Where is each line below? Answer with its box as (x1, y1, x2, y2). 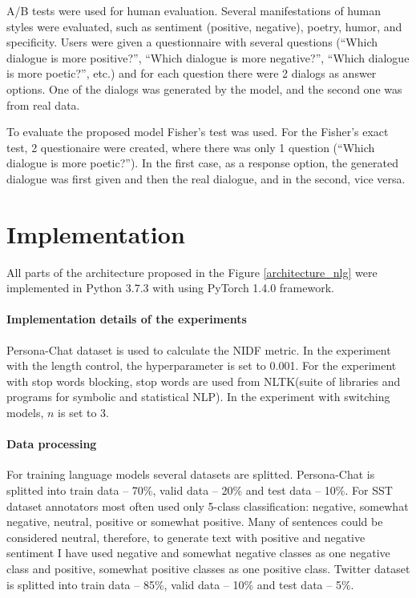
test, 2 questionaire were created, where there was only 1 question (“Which (6, 138, 375, 155)
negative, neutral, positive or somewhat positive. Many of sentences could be (6, 513, 383, 530)
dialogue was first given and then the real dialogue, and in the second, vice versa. (6, 170, 406, 187)
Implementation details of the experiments (6, 311, 247, 327)
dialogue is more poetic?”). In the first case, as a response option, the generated (6, 155, 399, 171)
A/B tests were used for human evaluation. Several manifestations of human (6, 2, 381, 18)
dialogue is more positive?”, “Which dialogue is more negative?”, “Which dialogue (6, 49, 410, 66)
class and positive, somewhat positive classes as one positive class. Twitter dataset (6, 560, 410, 576)
